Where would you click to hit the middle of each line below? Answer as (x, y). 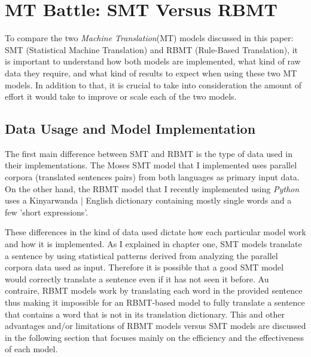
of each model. (31, 349)
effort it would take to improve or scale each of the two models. (121, 96)
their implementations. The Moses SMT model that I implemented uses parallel (151, 165)
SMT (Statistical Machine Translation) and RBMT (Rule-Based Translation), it (152, 49)
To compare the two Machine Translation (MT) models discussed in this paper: (149, 38)
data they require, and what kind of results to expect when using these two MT (151, 73)
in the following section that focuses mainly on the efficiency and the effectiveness (155, 337)
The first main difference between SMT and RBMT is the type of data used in (149, 153)
